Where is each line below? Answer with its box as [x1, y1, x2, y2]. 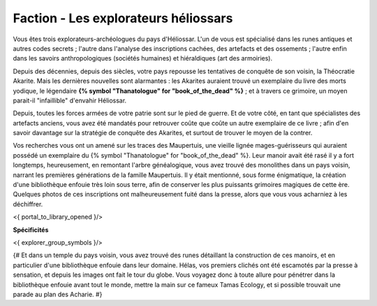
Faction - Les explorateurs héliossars [13, 10, 233, 26]
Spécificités [13, 225, 49, 234]
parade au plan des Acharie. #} [13, 290, 103, 298]
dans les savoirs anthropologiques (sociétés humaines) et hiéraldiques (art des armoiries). [13, 54, 273, 63]
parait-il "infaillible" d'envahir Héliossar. [13, 96, 127, 105]
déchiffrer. [13, 199, 43, 208]
